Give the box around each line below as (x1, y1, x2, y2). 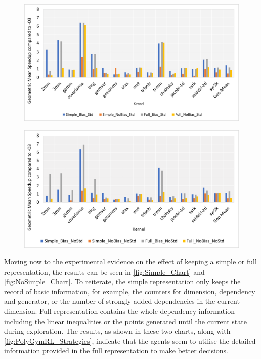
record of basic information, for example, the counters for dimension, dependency (4, 286, 255, 296)
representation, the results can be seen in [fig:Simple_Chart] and (4, 266, 205, 277)
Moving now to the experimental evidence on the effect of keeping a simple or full (4, 256, 257, 267)
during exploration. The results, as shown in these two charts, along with (4, 326, 231, 336)
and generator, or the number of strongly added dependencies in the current (4, 296, 240, 306)
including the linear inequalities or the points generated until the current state (4, 316, 247, 326)
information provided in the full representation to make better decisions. (4, 345, 229, 356)
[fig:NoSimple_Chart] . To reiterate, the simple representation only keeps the (4, 276, 241, 287)
